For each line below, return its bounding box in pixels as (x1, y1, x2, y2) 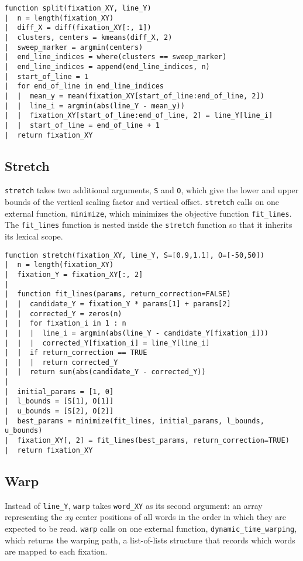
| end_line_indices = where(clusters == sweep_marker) (5, 53, 227, 61)
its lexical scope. (5, 230, 63, 242)
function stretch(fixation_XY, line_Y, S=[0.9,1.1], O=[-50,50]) (5, 251, 264, 259)
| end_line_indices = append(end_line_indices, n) (5, 62, 210, 71)
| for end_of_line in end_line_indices (5, 82, 164, 91)
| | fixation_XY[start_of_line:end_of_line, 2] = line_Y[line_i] (5, 111, 273, 120)
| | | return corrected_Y (5, 358, 118, 367)
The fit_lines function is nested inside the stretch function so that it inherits (5, 218, 292, 231)
